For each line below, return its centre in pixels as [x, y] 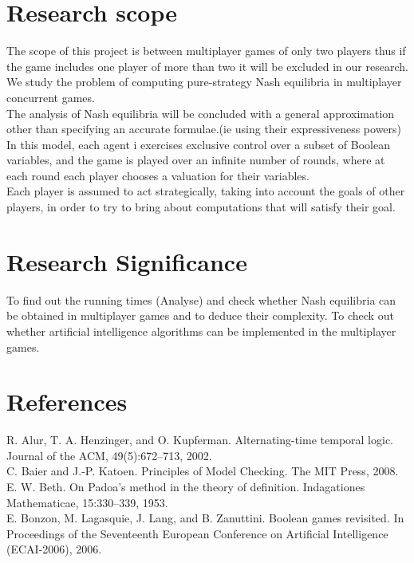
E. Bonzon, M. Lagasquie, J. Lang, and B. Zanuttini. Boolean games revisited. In [205, 518]
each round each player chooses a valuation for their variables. [158, 175]
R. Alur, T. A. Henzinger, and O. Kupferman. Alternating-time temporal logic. [200, 440]
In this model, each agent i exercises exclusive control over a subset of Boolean [198, 144]
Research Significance [127, 261]
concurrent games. [51, 97]
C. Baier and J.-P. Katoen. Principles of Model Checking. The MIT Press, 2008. [203, 471]
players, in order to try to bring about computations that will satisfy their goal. [201, 207]
